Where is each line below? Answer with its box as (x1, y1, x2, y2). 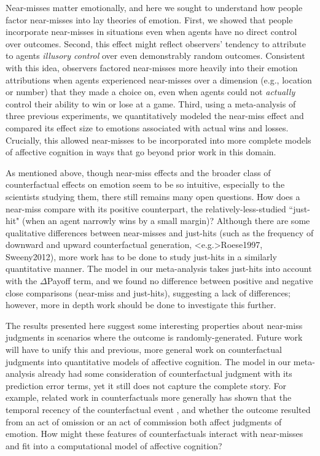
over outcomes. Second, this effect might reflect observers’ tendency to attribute (6, 37, 306, 50)
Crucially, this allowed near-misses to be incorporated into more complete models (6, 133, 311, 146)
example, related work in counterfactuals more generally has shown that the (6, 391, 292, 404)
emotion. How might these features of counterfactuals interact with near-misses (6, 427, 303, 440)
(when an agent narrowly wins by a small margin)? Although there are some (22, 214, 310, 227)
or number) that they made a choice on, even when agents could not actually (6, 85, 295, 98)
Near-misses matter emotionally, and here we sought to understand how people (6, 1, 303, 14)
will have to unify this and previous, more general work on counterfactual (6, 343, 282, 356)
